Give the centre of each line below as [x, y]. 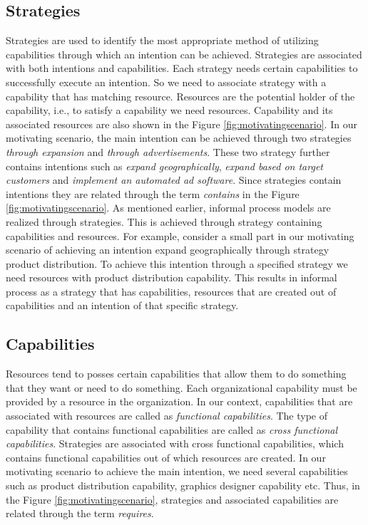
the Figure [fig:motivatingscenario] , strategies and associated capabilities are [172, 499]
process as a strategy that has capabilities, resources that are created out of [171, 291]
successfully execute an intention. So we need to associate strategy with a [166, 82]
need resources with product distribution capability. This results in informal [172, 277]
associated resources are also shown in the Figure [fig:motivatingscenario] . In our [182, 124]
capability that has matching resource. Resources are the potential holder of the [180, 96]
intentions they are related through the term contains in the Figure [153, 193]
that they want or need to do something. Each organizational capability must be [182, 387]
